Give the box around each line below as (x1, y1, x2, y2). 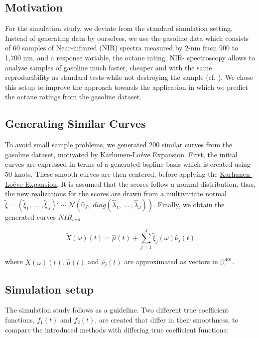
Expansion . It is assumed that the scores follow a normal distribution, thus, (25, 178, 256, 189)
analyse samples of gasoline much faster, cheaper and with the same (5, 62, 212, 72)
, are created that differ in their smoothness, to (95, 314, 239, 325)
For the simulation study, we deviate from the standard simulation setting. (5, 23, 233, 33)
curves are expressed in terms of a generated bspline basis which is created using (5, 159, 251, 169)
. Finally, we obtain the (153, 199, 225, 209)
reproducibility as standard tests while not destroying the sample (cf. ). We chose (5, 72, 254, 82)
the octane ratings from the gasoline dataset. (5, 91, 142, 102)
